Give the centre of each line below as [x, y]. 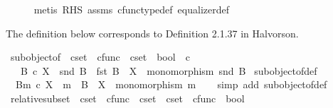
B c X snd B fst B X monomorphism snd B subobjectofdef [169, 70]
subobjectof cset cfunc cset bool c [100, 57]
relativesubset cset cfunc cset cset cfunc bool [127, 98]
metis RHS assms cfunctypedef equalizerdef [131, 9]
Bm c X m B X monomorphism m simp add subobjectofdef [171, 84]
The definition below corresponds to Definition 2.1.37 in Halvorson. [152, 33]
